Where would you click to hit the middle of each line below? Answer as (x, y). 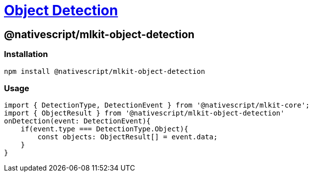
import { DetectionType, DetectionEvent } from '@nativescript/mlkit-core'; (157, 105)
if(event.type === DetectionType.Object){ (104, 129)
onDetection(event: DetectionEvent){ (78, 121)
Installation (26, 54)
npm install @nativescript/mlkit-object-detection (105, 71)
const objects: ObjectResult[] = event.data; (127, 137)
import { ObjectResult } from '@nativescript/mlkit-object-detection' (144, 113)
